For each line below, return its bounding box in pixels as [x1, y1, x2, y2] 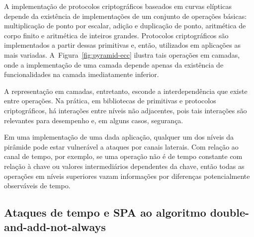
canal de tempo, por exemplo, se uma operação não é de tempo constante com [4, 151, 243, 161]
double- [210, 205, 249, 220]
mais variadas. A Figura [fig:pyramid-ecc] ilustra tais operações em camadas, [4, 49, 240, 60]
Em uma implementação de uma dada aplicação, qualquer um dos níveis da [4, 132, 234, 142]
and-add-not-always [4, 219, 106, 235]
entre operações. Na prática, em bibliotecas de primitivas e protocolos [4, 95, 216, 106]
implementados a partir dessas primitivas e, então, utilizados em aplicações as [4, 40, 241, 50]
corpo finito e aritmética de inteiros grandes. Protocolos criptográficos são [4, 30, 229, 40]
